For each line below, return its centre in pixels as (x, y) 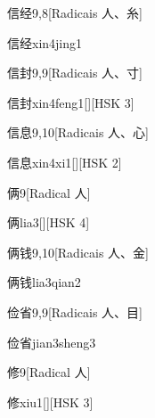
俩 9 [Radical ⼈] (49, 192)
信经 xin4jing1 (45, 42)
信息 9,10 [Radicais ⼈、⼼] (78, 132)
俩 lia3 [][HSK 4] (49, 222)
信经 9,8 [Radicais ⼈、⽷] (75, 12)
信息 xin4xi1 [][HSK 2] (65, 162)
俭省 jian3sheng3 (52, 342)
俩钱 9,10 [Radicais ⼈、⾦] (78, 252)
